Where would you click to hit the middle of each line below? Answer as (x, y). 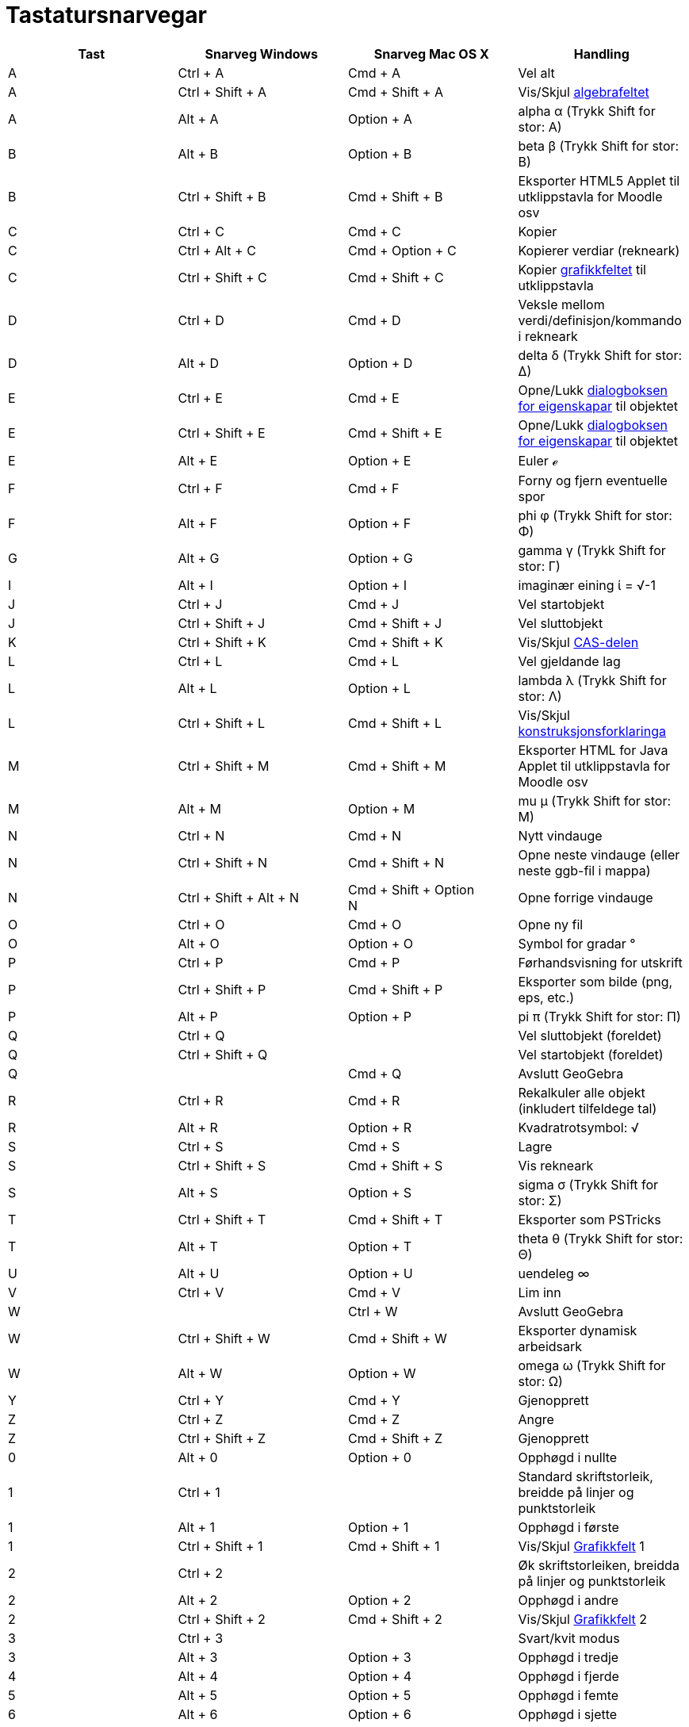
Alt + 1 (196, 1527)
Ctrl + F (200, 488)
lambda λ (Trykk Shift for (592, 680)
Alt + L (197, 688)
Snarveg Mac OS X (431, 54)
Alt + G (199, 558)
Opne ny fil (551, 924)
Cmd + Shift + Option (411, 889)
